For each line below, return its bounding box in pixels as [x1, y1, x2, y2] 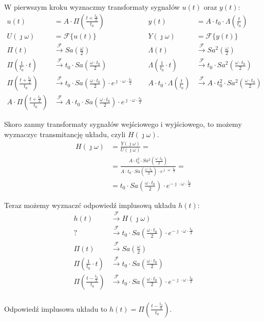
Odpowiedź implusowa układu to [4, 303, 107, 314]
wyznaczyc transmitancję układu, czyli [4, 128, 126, 139]
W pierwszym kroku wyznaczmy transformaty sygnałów [4, 2, 180, 12]
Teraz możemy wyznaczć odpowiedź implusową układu [4, 199, 176, 210]
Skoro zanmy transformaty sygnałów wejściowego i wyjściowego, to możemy [4, 119, 242, 129]
